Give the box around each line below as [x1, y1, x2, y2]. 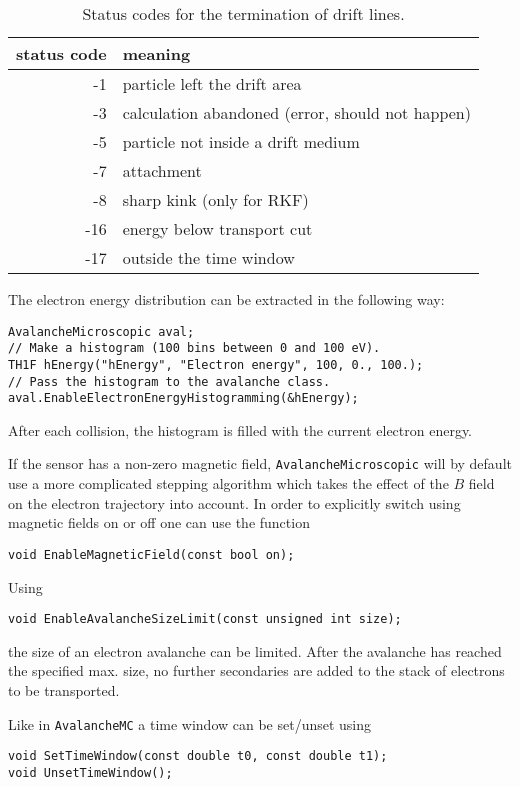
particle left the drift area [122, 72, 302, 95]
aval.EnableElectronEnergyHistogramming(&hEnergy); [8, 391, 359, 406]
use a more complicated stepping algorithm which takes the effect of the [8, 473, 449, 494]
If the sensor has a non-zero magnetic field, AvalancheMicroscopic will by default [8, 453, 512, 474]
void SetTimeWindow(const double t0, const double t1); [8, 749, 388, 764]
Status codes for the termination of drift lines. [82, 2, 405, 25]
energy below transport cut [122, 217, 313, 240]
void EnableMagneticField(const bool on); [8, 547, 295, 562]
